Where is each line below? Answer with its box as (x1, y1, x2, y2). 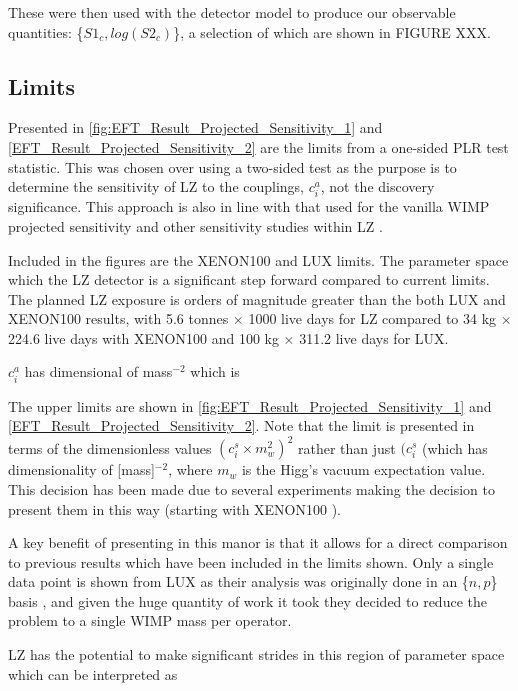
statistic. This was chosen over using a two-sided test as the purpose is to (8, 156, 457, 177)
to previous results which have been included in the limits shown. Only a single (8, 551, 494, 572)
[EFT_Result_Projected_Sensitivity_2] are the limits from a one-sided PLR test (8, 136, 509, 157)
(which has (422, 437, 488, 458)
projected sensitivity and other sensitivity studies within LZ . (8, 215, 383, 236)
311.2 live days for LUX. (299, 327, 449, 348)
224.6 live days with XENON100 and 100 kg (8, 327, 279, 348)
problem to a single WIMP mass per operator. (8, 610, 292, 631)
